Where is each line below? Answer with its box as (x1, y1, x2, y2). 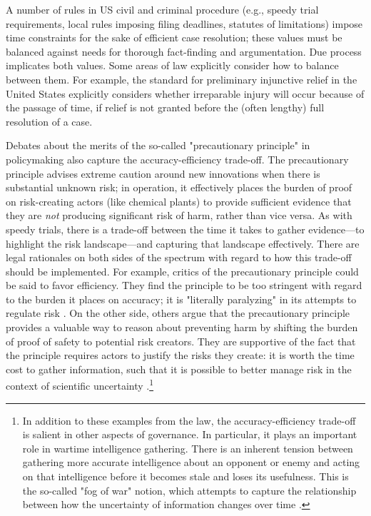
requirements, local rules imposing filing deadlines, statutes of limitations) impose (6, 16, 363, 31)
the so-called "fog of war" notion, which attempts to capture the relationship (22, 482, 357, 497)
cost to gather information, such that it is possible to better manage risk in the (6, 361, 352, 376)
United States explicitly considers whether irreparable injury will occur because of (6, 86, 365, 101)
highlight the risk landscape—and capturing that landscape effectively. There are (6, 236, 360, 251)
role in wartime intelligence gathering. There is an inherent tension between (22, 440, 353, 455)
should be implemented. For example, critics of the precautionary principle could (6, 263, 359, 278)
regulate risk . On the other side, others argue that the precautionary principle (6, 305, 350, 320)
